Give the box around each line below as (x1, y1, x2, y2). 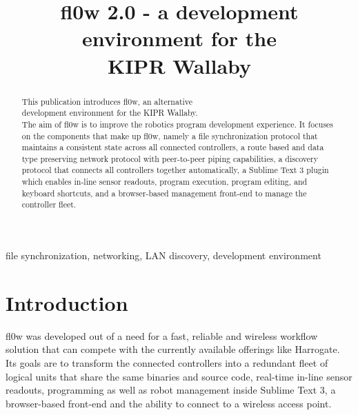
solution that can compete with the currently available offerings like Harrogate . (6, 342, 340, 356)
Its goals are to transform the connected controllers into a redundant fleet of (6, 356, 328, 370)
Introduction (6, 288, 128, 316)
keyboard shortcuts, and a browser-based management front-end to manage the (21, 187, 307, 199)
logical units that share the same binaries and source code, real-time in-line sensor (6, 369, 352, 383)
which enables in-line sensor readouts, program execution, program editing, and (21, 176, 308, 188)
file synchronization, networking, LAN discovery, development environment (6, 248, 321, 263)
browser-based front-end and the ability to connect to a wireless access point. (6, 396, 332, 410)
